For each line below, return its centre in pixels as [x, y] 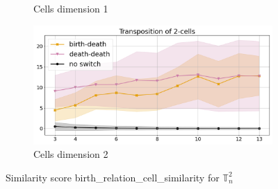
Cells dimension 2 [71, 154]
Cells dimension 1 [71, 8]
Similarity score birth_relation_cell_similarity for [113, 177]
